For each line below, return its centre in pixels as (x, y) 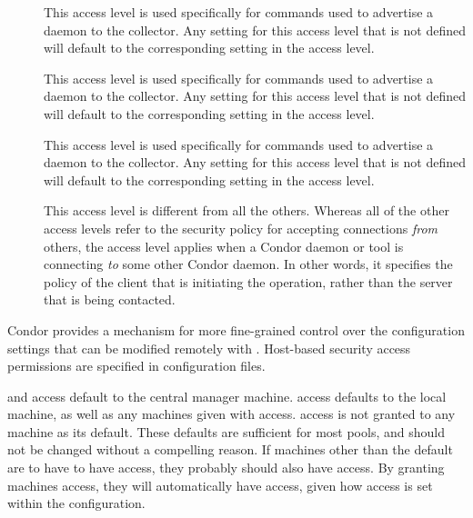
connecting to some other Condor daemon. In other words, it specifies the (248, 264)
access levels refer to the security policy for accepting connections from (241, 228)
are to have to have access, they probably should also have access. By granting (226, 468)
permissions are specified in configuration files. (136, 366)
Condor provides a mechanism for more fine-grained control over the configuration (236, 329)
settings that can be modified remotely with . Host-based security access (209, 348)
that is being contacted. (110, 299)
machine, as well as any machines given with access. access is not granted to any (231, 414)
